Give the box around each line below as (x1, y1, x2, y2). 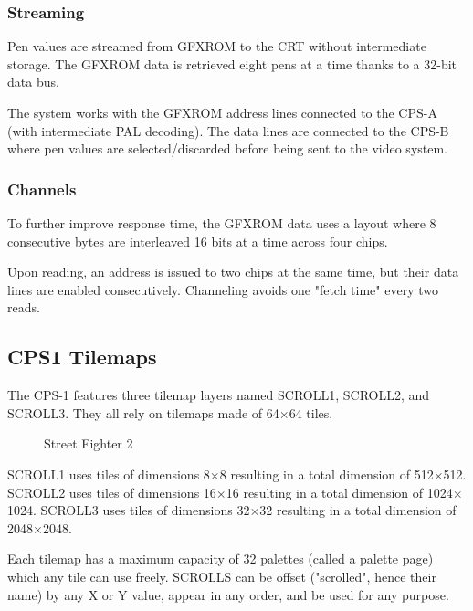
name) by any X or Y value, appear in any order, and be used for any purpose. (7, 585, 449, 604)
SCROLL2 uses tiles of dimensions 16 (7, 482, 216, 501)
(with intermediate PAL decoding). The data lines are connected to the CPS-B (7, 121, 449, 140)
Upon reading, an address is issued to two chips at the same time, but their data (7, 262, 459, 281)
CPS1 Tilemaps (7, 342, 157, 371)
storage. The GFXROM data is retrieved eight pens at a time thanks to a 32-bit (7, 54, 457, 73)
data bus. (7, 72, 59, 91)
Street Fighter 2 (44, 434, 133, 453)
